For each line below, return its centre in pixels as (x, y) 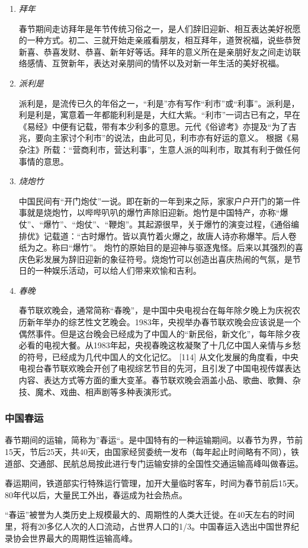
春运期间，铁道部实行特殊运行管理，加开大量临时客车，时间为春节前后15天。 (154, 483)
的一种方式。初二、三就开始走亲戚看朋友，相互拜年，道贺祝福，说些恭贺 (160, 40)
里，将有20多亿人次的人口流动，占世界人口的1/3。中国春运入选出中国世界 (148, 526)
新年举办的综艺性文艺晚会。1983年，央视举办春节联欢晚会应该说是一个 (164, 322)
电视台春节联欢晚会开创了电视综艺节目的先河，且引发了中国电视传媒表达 (160, 368)
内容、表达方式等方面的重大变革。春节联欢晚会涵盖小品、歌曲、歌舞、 (155, 380)
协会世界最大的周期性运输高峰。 (75, 538)
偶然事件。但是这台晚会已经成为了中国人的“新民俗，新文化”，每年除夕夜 (160, 333)
